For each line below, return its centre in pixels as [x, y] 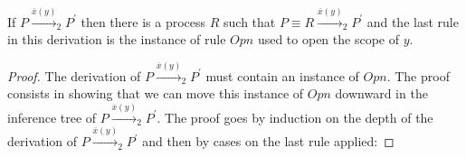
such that [250, 21]
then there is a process [143, 21]
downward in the [381, 93]
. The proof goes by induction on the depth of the [295, 117]
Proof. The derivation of [74, 75]
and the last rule [413, 21]
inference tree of [52, 117]
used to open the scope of [328, 39]
